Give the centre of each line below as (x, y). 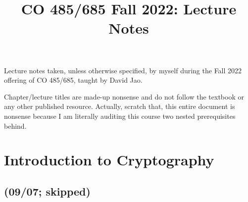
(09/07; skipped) (47, 191)
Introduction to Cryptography (109, 160)
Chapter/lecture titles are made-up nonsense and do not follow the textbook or (124, 96)
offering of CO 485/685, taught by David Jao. (73, 80)
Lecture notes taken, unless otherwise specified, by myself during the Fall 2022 (123, 70)
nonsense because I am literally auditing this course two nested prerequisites (120, 116)
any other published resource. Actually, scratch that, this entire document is (120, 106)
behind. (15, 126)
